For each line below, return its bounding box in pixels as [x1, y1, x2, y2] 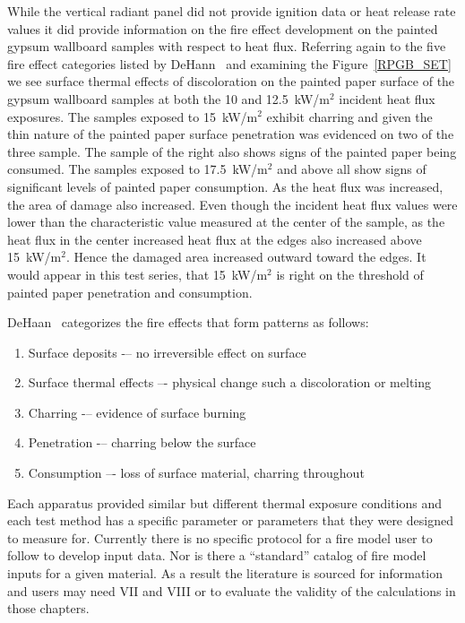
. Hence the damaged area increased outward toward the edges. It [65, 247, 426, 266]
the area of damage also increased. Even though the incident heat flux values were [7, 195, 458, 213]
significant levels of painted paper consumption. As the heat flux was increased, [7, 177, 443, 195]
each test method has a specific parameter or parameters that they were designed [7, 511, 453, 530]
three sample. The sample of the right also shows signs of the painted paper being [7, 142, 457, 160]
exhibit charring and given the [266, 107, 433, 125]
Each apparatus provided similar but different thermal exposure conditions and [7, 493, 442, 512]
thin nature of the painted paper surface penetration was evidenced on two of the [7, 125, 454, 143]
